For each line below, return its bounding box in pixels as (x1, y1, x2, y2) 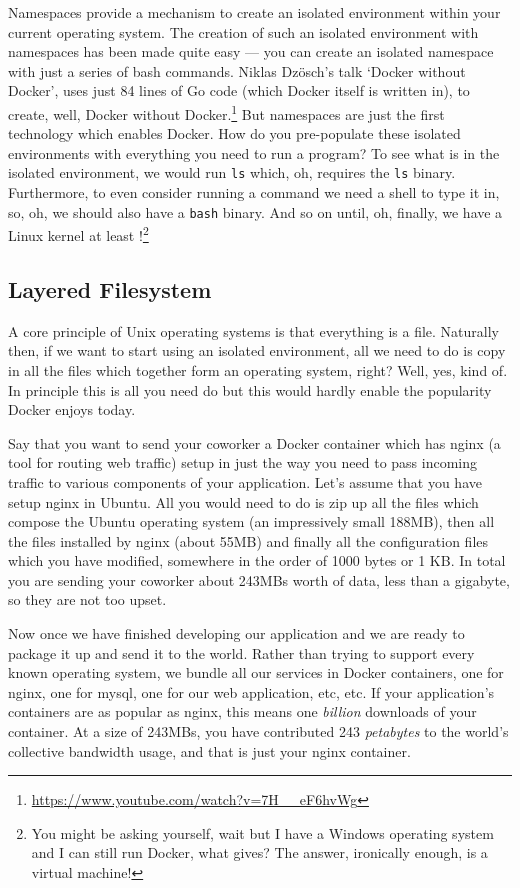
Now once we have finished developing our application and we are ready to (8, 623, 465, 644)
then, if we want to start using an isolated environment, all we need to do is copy (8, 340, 506, 361)
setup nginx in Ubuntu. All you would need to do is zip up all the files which (8, 491, 479, 512)
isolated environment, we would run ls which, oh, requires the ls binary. (8, 162, 456, 183)
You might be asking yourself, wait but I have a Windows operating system (31, 822, 494, 843)
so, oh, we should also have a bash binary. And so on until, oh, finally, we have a (8, 201, 503, 222)
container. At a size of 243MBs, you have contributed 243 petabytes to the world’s (8, 721, 509, 742)
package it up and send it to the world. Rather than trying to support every (8, 642, 475, 663)
